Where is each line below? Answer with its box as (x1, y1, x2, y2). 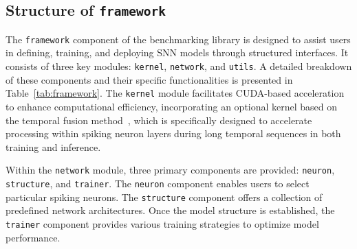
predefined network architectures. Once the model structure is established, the (6, 203, 335, 217)
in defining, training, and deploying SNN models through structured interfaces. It (6, 45, 349, 60)
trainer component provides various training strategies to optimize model (6, 216, 319, 230)
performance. (6, 230, 61, 244)
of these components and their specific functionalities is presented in (6, 72, 293, 86)
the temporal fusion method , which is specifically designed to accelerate (6, 112, 312, 127)
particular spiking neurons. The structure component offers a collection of (6, 189, 323, 204)
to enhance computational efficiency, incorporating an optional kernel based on (6, 99, 338, 113)
